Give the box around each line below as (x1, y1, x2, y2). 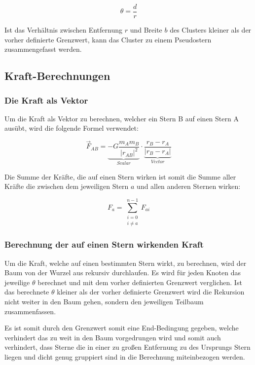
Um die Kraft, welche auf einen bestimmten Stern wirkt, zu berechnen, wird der (4, 257, 247, 268)
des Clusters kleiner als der (170, 25, 252, 35)
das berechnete (4, 287, 49, 297)
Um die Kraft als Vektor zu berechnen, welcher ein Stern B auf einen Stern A (4, 113, 239, 123)
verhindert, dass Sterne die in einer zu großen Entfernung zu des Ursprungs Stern (4, 342, 251, 352)
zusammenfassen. (4, 306, 56, 316)
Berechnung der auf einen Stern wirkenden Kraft (4, 238, 204, 251)
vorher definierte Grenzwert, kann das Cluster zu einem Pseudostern (4, 34, 212, 44)
